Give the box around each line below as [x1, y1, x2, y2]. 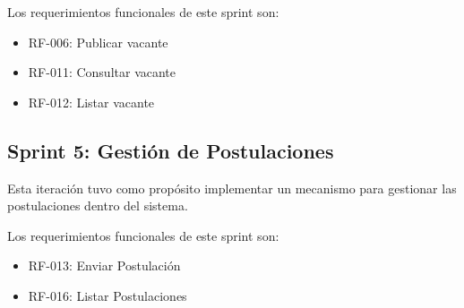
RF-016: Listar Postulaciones [28, 286, 187, 304]
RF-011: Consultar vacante [28, 63, 176, 81]
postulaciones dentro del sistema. [7, 196, 188, 215]
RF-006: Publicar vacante [28, 32, 168, 51]
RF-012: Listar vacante [28, 92, 155, 111]
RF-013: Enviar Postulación [28, 256, 181, 275]
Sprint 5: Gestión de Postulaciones [7, 136, 334, 164]
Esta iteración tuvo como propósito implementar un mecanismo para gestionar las [7, 178, 457, 197]
